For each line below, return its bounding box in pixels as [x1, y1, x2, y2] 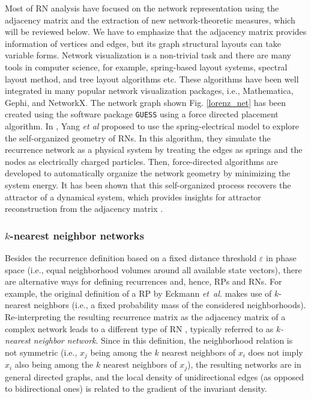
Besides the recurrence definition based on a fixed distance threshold [5, 251, 257, 264]
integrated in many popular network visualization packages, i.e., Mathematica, [5, 84, 294, 97]
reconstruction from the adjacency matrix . [5, 202, 163, 215]
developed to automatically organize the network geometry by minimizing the [5, 167, 291, 179]
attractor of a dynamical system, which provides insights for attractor [5, 190, 261, 203]
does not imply [248, 345, 303, 358]
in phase [266, 251, 297, 264]
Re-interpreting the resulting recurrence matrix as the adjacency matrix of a [5, 310, 286, 323]
